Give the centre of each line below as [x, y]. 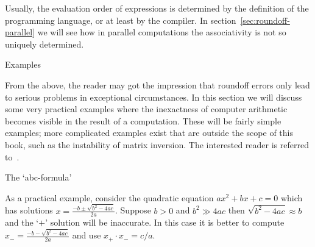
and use [87, 235]
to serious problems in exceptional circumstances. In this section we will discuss [154, 97]
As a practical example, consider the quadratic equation [109, 197]
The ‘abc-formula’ [38, 177]
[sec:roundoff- [265, 20]
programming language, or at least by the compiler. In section [121, 20]
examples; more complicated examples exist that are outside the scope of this [149, 133]
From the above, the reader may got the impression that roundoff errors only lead [157, 84]
